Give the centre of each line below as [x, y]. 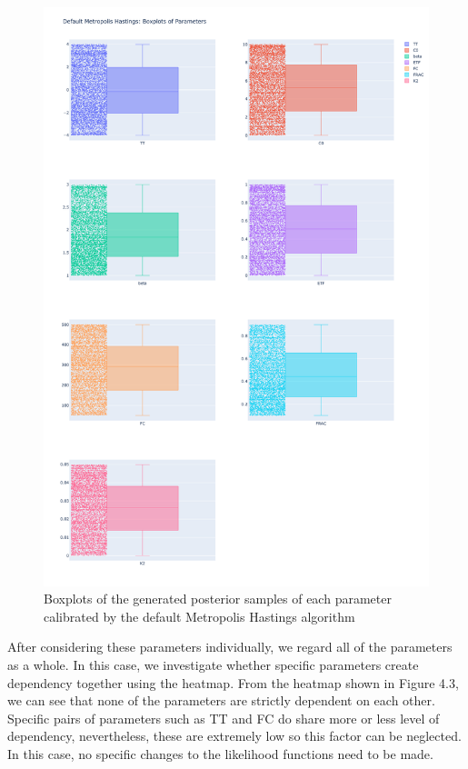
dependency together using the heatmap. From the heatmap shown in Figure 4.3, [233, 682]
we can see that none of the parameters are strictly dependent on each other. [221, 700]
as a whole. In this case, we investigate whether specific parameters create [213, 664]
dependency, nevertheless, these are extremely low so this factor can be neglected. [234, 736]
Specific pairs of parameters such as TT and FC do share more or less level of [224, 718]
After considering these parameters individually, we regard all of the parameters [230, 647]
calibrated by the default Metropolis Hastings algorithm [199, 616]
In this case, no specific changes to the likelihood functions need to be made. [220, 753]
